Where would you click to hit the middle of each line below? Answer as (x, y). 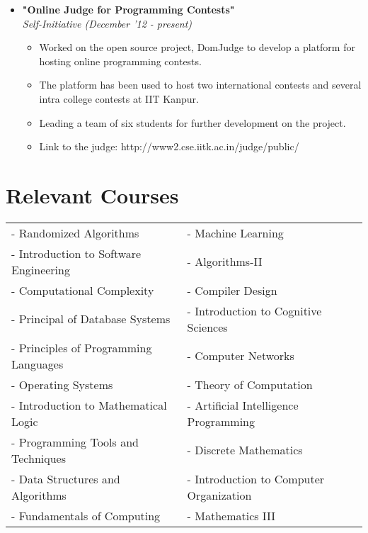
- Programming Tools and (75, 442)
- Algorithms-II (225, 262)
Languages (38, 364)
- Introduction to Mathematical (89, 405)
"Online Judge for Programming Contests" (128, 9)
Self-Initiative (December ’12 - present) (107, 23)
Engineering (41, 269)
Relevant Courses (92, 195)
